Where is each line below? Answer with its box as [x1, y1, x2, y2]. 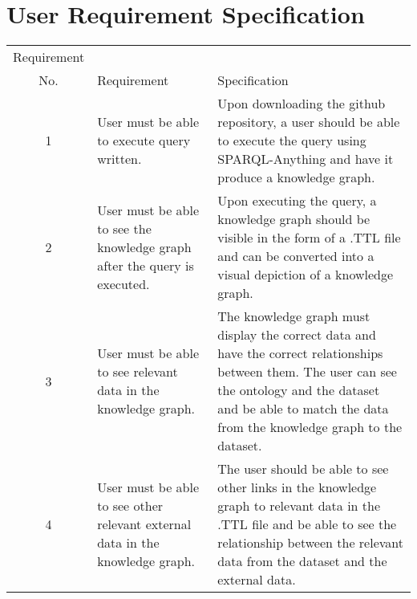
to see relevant [97, 362, 178, 381]
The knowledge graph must [217, 307, 370, 326]
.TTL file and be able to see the [217, 515, 397, 534]
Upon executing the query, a [217, 191, 377, 210]
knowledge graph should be [217, 210, 370, 229]
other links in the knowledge [217, 478, 377, 497]
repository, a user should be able [217, 112, 400, 132]
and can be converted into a [217, 247, 374, 266]
